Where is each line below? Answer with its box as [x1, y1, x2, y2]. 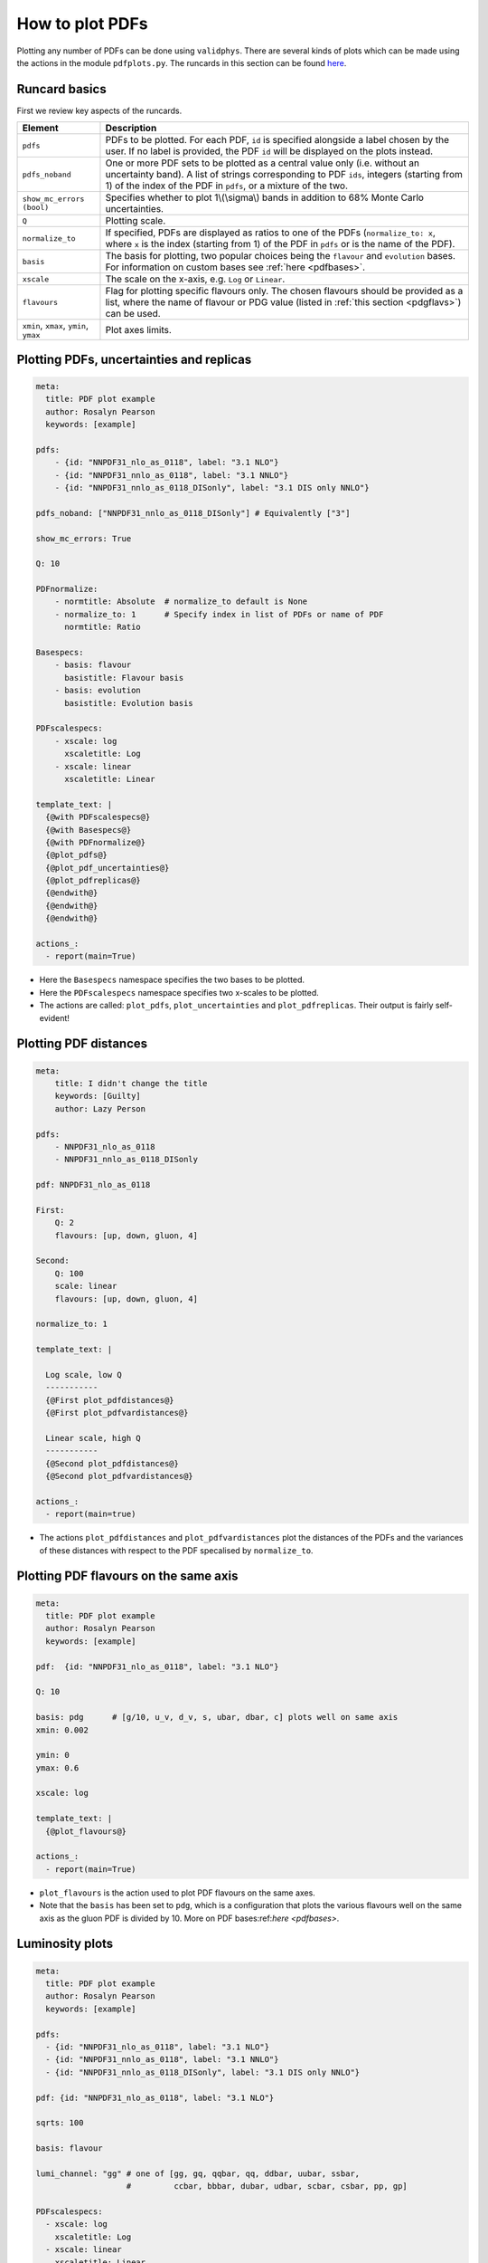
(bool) [22, 203, 50, 213]
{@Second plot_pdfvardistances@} [45, 1471, 193, 1482]
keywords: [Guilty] [54, 1091, 142, 1102]
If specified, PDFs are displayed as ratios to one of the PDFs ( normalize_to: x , [105, 226, 436, 239]
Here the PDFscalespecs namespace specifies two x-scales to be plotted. [39, 987, 320, 998]
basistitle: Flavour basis [64, 673, 184, 683]
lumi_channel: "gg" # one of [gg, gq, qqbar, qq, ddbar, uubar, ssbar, [35, 2168, 361, 2179]
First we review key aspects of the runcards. [16, 105, 183, 116]
